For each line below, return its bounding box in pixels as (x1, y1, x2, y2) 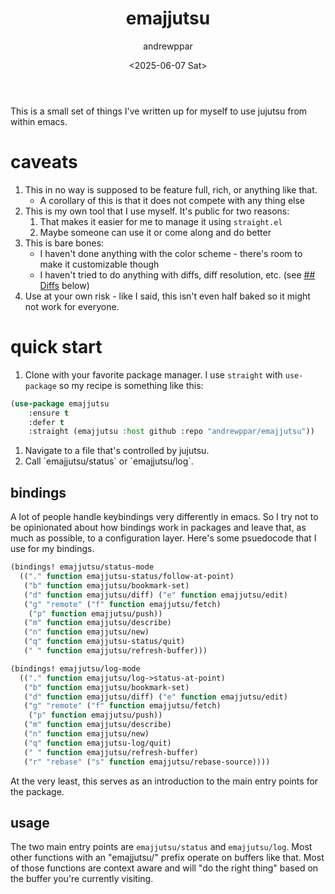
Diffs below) (39, 279, 90, 291)
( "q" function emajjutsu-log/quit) (23, 738, 172, 748)
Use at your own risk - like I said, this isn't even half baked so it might (24, 290, 311, 302)
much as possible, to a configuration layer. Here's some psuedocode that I (10, 532, 317, 544)
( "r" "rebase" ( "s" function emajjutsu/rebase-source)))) (23, 757, 271, 767)
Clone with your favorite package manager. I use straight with (24, 368, 283, 381)
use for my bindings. (10, 543, 95, 555)
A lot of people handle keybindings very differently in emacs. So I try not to (10, 511, 319, 523)
